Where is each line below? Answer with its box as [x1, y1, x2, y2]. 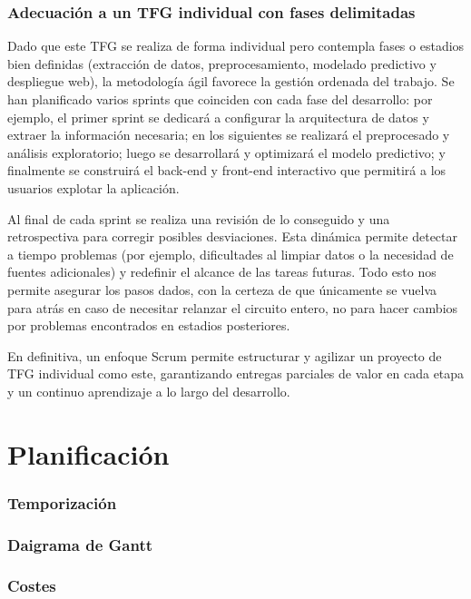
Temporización [7, 491, 117, 514]
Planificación [7, 435, 170, 472]
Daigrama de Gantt [7, 533, 153, 555]
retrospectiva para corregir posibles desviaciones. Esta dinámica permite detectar [7, 227, 458, 246]
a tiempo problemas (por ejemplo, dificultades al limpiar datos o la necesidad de [7, 244, 454, 263]
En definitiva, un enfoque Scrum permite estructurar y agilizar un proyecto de [7, 346, 442, 365]
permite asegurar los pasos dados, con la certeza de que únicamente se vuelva [7, 280, 437, 299]
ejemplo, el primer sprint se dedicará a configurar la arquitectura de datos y [7, 107, 429, 126]
